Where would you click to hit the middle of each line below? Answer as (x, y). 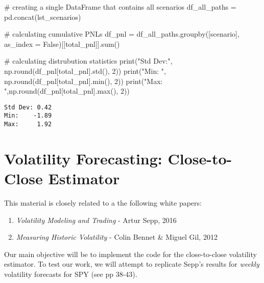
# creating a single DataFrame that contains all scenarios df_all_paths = (120, 7)
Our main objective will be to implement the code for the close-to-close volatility (130, 254)
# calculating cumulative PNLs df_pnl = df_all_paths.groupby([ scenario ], (122, 34)
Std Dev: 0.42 (28, 107)
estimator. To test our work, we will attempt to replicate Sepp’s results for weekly (132, 264)
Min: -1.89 (28, 116)
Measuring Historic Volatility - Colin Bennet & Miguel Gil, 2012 (117, 237)
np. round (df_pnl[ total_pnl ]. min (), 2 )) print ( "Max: (83, 81)
